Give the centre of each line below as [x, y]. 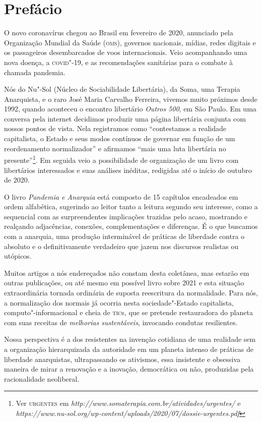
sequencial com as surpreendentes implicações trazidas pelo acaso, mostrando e [126, 216]
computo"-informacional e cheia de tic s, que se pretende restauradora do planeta [128, 312]
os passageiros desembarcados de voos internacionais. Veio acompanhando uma [126, 52]
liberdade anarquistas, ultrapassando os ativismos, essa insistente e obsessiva [122, 359]
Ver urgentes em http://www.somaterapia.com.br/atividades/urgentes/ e [128, 403]
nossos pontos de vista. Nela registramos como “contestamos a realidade [115, 128]
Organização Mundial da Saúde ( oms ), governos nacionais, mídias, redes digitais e [130, 42]
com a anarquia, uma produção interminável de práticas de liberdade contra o [124, 236]
